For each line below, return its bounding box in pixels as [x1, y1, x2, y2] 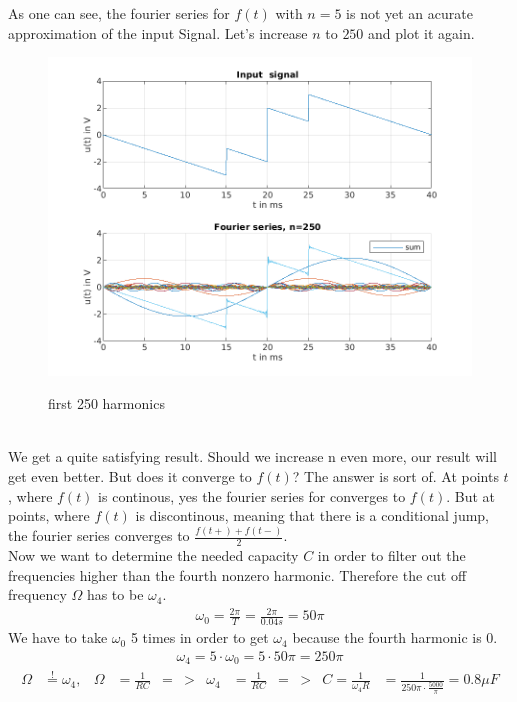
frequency [8, 584, 67, 605]
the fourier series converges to [8, 525, 190, 546]
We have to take [8, 627, 108, 648]
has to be [86, 584, 144, 605]
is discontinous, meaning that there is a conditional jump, [135, 505, 490, 526]
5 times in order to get [130, 627, 269, 648]
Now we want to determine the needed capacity [8, 544, 299, 565]
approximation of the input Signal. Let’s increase [8, 22, 308, 43]
